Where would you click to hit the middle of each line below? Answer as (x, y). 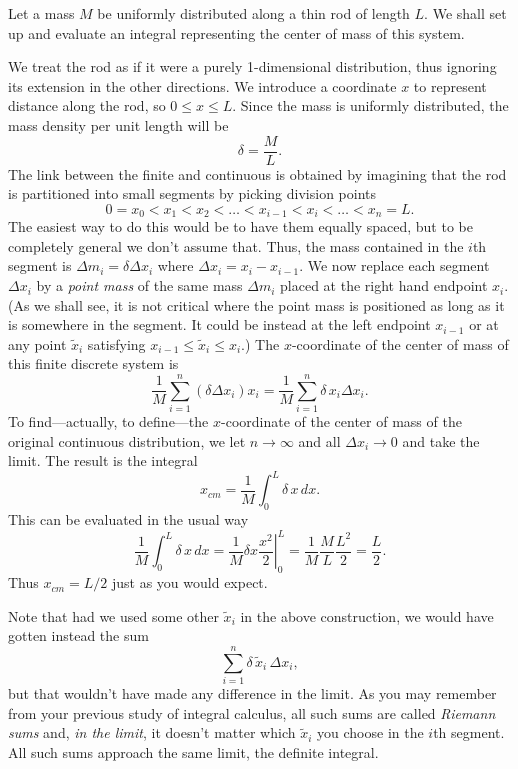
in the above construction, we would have (367, 615)
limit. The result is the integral (103, 460)
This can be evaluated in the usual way (128, 519)
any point (37, 343)
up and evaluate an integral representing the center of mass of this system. (236, 32)
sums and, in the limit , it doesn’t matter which (152, 732)
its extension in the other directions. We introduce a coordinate (202, 85)
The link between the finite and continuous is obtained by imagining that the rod (257, 173)
